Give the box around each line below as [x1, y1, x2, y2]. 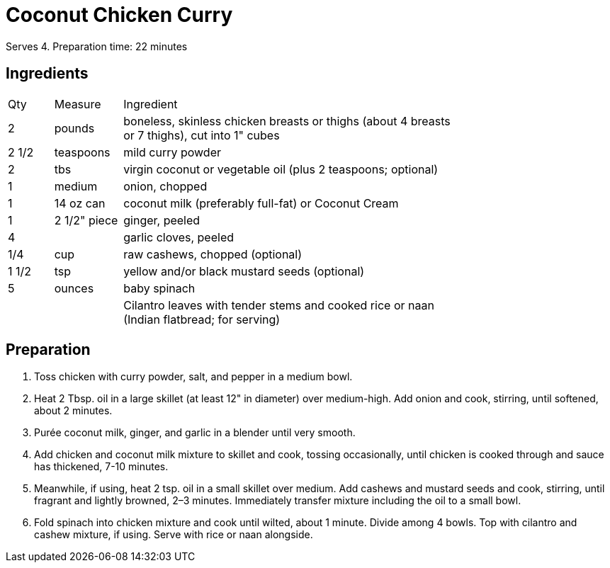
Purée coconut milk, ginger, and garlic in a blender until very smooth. [34, 426, 356, 439]
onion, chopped [123, 178, 208, 193]
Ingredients [6, 64, 89, 83]
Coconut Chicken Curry [6, 3, 233, 27]
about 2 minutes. [34, 404, 113, 417]
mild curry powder [123, 144, 221, 159]
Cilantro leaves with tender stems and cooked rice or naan [123, 297, 434, 312]
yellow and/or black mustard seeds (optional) [123, 263, 365, 278]
